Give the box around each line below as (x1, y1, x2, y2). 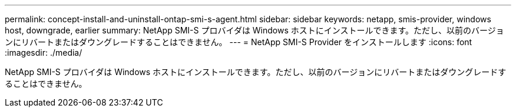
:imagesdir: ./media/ (5, 47, 82, 57)
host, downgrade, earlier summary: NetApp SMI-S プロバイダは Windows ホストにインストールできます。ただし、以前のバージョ (5, 25, 504, 35)
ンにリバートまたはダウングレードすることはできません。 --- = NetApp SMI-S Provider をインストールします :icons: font (5, 37, 472, 47)
